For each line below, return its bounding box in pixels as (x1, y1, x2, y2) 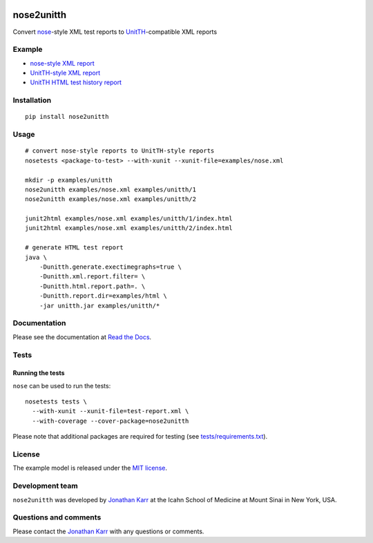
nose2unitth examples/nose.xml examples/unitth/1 (25, 185, 197, 193)
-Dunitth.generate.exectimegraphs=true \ (39, 263, 182, 271)
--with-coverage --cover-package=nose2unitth (32, 417, 189, 425)
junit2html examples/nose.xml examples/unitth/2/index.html (25, 225, 233, 232)
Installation (12, 95, 52, 105)
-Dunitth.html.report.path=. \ (39, 282, 146, 290)
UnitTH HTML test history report (30, 78, 122, 86)
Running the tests (12, 369, 65, 377)
